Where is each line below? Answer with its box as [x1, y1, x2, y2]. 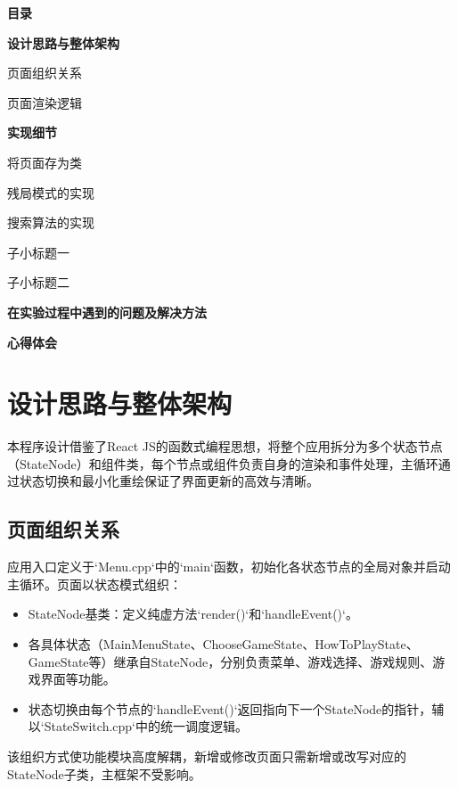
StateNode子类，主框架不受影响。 [7, 764, 201, 783]
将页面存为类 [7, 152, 82, 171]
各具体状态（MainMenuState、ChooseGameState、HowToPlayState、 [28, 635, 419, 653]
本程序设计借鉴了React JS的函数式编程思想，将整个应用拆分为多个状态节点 [7, 437, 443, 456]
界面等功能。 [40, 670, 116, 688]
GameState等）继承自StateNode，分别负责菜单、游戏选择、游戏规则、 [28, 652, 433, 670]
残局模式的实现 [7, 183, 94, 201]
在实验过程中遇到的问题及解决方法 [7, 302, 207, 321]
